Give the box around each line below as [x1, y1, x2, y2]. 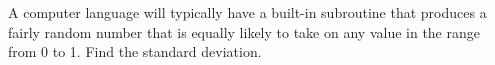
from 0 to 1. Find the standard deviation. [8, 41, 262, 62]
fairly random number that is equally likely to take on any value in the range [8, 21, 480, 42]
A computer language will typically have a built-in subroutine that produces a [8, 2, 487, 22]
